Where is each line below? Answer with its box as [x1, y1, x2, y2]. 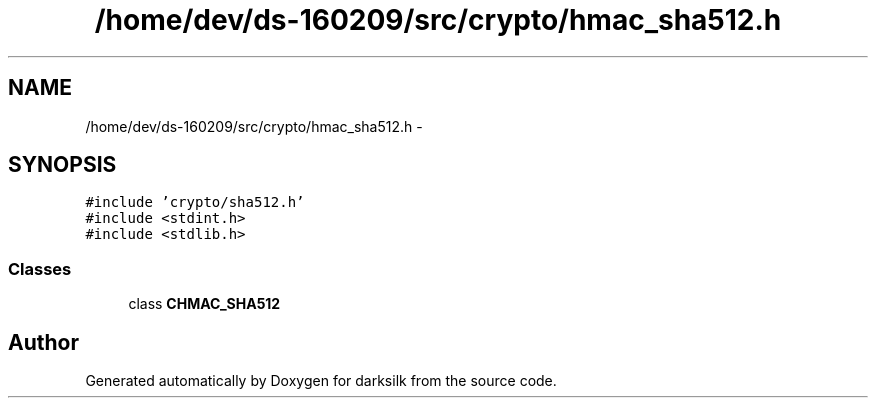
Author [8, 329, 79, 355]
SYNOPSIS [8, 152, 117, 178]
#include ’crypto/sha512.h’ [85, 194, 305, 211]
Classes [8, 258, 72, 279]
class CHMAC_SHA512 [128, 295, 281, 313]
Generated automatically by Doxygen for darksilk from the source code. [85, 372, 557, 390]
